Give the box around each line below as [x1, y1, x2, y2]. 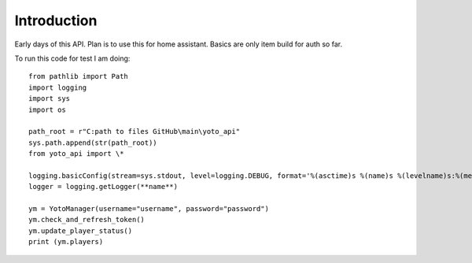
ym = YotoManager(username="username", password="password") [28, 205, 269, 213]
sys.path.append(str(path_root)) [28, 138, 157, 147]
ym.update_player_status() [28, 226, 133, 235]
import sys [28, 94, 71, 103]
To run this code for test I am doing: [14, 54, 131, 63]
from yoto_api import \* [28, 150, 124, 158]
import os [28, 105, 66, 114]
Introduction [14, 12, 98, 29]
